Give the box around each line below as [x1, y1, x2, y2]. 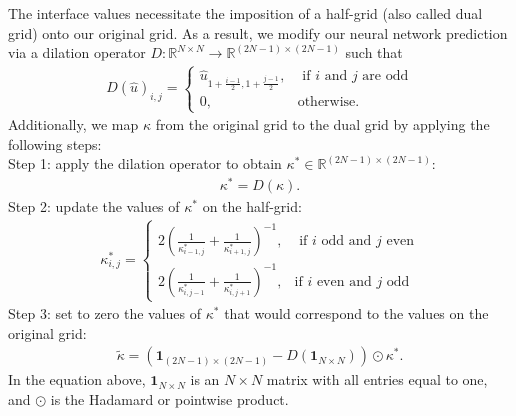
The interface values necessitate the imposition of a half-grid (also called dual [8, 3, 483, 23]
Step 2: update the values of [8, 196, 180, 217]
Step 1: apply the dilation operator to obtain [8, 153, 282, 174]
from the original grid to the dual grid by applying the [155, 114, 490, 135]
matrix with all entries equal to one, [266, 369, 488, 390]
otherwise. [297, 94, 360, 109]
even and [316, 274, 372, 289]
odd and [321, 234, 372, 249]
